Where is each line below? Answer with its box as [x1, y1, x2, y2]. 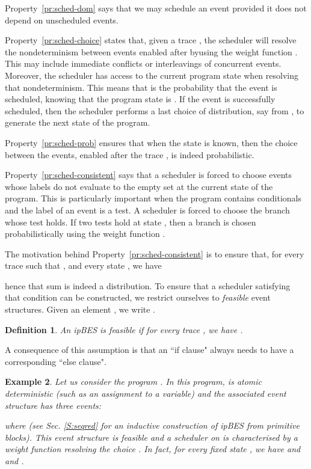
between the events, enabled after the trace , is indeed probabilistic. [5, 148, 254, 161]
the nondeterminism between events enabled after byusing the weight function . [5, 45, 298, 58]
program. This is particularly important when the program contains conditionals [5, 192, 301, 204]
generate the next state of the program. [5, 116, 150, 129]
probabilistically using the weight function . [5, 227, 165, 240]
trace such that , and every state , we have [5, 259, 162, 272]
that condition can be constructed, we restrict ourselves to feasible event [5, 291, 271, 304]
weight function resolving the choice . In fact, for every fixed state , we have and [5, 443, 301, 455]
